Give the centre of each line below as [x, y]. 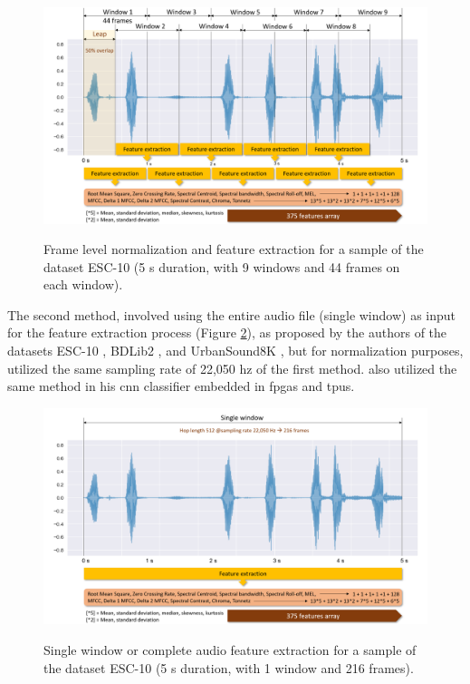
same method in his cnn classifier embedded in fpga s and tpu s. [181, 386]
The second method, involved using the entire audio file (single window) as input [232, 314]
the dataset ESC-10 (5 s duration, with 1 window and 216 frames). [229, 667]
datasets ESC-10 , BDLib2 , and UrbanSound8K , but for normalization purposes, [235, 351]
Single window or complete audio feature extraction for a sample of [230, 649]
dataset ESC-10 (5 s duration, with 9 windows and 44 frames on [222, 266]
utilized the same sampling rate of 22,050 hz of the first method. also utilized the [232, 368]
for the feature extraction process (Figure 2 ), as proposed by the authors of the [227, 332]
